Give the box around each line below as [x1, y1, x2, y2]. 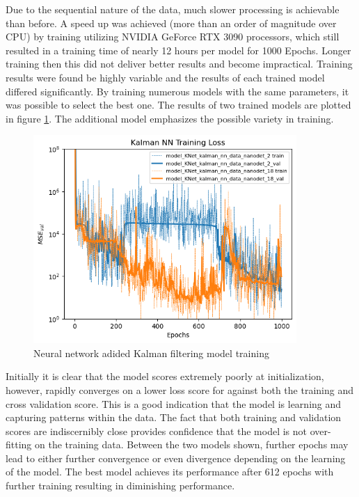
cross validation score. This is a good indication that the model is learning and [6, 396, 342, 411]
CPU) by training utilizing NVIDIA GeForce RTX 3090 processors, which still [6, 29, 340, 44]
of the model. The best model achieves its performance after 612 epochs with [6, 464, 334, 479]
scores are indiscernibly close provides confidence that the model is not [6, 423, 308, 438]
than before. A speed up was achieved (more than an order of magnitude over [6, 15, 337, 30]
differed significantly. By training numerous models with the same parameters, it [6, 84, 349, 98]
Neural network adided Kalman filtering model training [33, 345, 269, 360]
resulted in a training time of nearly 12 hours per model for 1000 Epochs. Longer [6, 42, 351, 57]
